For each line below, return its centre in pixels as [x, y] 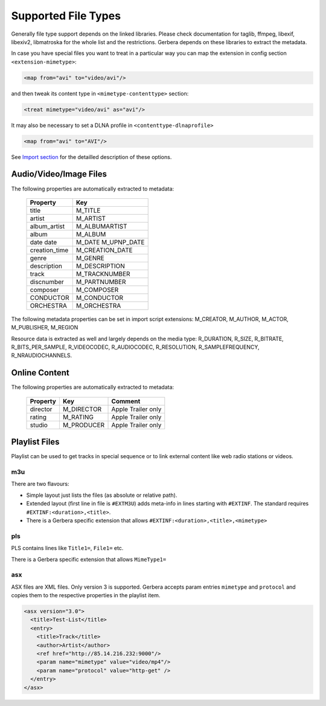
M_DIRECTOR [82, 409]
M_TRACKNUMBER [103, 274]
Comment [126, 401]
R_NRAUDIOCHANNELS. [42, 355]
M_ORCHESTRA [98, 305]
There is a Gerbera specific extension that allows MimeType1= [89, 559]
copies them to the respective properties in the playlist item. [86, 595]
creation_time [49, 250]
